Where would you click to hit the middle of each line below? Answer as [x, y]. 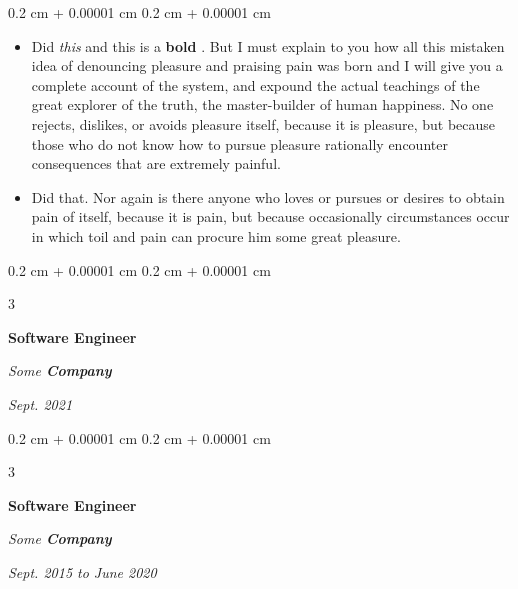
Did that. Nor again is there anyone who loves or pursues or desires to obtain [268, 196]
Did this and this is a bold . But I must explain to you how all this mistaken [268, 45]
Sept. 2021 [40, 403]
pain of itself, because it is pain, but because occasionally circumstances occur [270, 216]
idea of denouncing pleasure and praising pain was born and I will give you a [267, 65]
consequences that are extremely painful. [156, 163]
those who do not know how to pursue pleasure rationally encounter [239, 143]
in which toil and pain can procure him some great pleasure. [216, 235]
